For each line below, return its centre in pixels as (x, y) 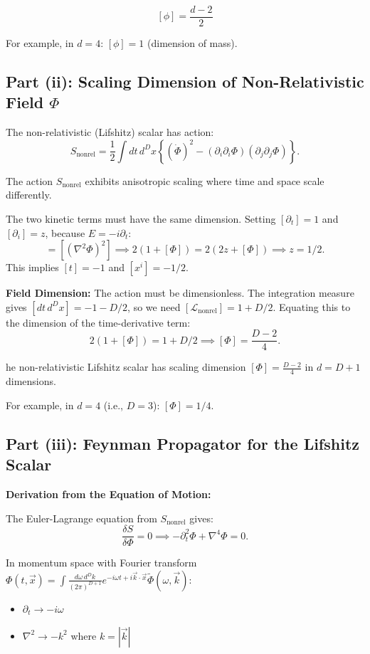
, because (65, 232)
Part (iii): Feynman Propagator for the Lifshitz (183, 443)
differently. (29, 195)
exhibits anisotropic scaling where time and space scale (205, 180)
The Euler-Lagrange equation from (81, 518)
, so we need (154, 306)
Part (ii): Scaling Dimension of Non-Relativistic (185, 81)
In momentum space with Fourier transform (101, 563)
